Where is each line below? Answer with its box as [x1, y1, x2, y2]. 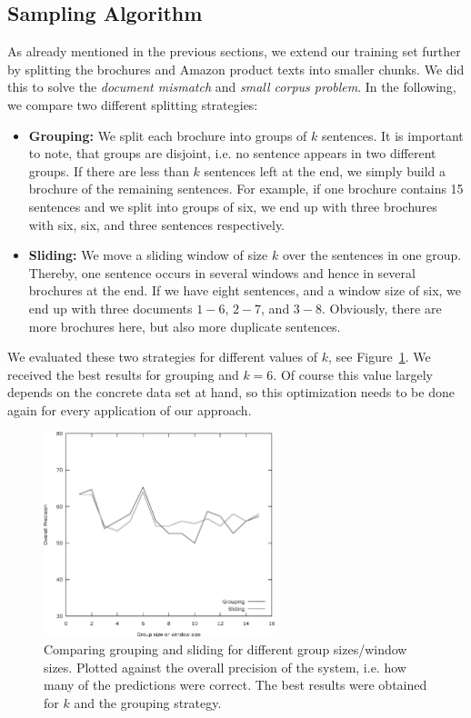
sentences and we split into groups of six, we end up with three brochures [28, 196, 437, 215]
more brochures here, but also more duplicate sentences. [28, 316, 341, 335]
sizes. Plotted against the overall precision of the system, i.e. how [44, 657, 406, 676]
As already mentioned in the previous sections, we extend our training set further [7, 42, 461, 61]
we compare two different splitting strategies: [7, 95, 258, 114]
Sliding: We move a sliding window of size [28, 245, 268, 264]
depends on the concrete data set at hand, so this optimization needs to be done [7, 383, 455, 402]
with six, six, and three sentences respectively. [28, 214, 286, 234]
